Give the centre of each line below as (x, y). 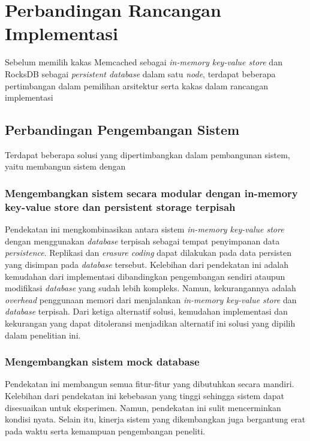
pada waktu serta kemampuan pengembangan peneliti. (105, 431)
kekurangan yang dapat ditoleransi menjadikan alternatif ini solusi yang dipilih (150, 323)
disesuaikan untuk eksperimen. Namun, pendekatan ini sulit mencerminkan (143, 407)
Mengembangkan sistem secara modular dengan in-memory (151, 193)
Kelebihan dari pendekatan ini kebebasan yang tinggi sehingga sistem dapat (145, 395)
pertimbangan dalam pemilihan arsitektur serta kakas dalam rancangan (137, 85)
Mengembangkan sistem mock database (102, 362)
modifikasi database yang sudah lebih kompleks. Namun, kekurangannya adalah (151, 288)
